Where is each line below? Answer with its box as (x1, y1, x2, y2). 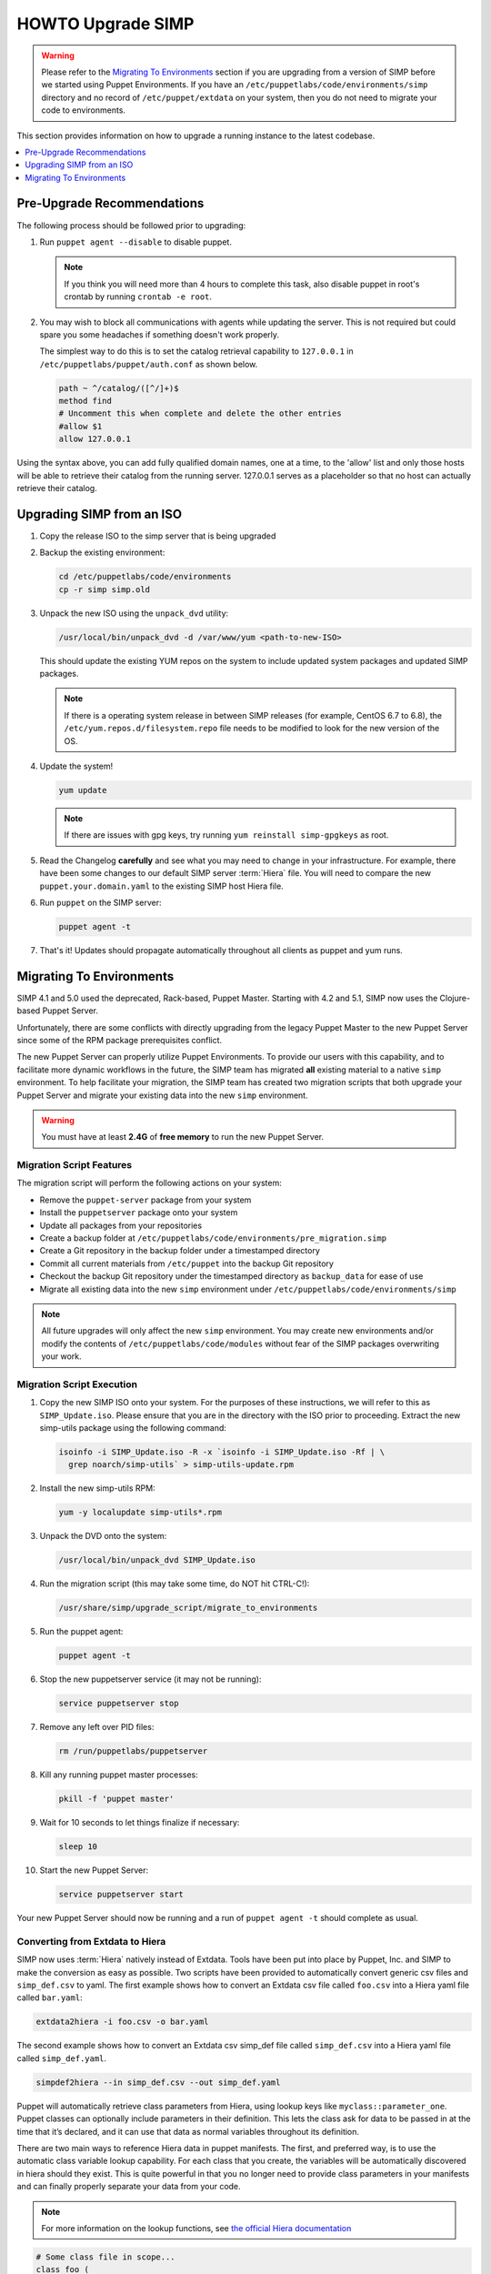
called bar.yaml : (16, 1992, 83, 2003)
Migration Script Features (16, 1159, 133, 1172)
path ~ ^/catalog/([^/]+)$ (58, 383, 179, 393)
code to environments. (41, 105, 126, 116)
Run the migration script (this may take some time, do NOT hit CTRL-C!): (39, 1578, 310, 1589)
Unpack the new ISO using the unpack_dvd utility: (39, 608, 229, 619)
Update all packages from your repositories (39, 1220, 203, 1231)
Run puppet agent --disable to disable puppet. (39, 236, 232, 247)
